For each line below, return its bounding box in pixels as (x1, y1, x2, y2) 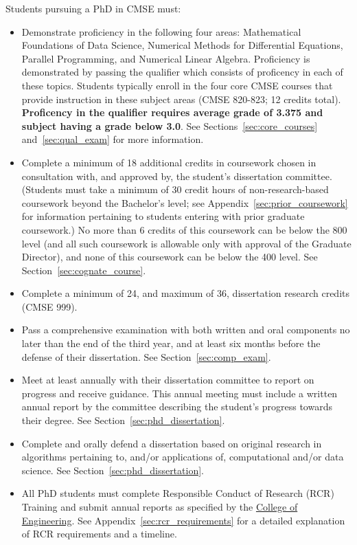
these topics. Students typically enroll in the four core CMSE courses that (21, 78, 333, 92)
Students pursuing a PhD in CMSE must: (5, 1, 181, 15)
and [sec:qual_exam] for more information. (21, 132, 204, 146)
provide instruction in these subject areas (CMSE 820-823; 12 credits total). (21, 91, 341, 106)
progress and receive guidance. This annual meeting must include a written (21, 386, 338, 400)
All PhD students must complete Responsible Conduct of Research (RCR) (21, 486, 334, 500)
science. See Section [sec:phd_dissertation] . (21, 463, 204, 477)
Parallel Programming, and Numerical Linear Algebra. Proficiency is (21, 51, 310, 65)
